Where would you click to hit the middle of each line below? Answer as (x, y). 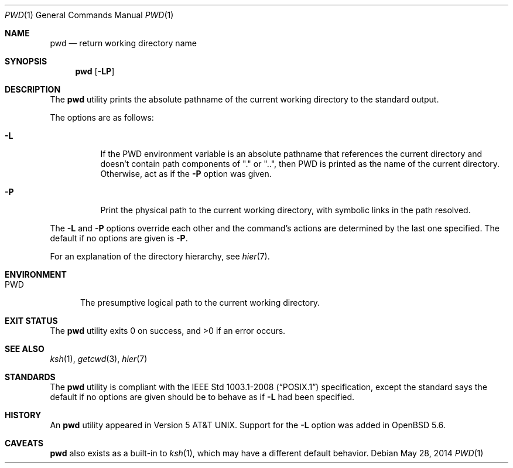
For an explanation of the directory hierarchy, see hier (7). (160, 256)
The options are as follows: (102, 117)
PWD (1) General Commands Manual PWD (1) (89, 15)
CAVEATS (24, 443)
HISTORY (23, 415)
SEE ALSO (25, 349)
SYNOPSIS (26, 61)
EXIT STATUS (31, 321)
